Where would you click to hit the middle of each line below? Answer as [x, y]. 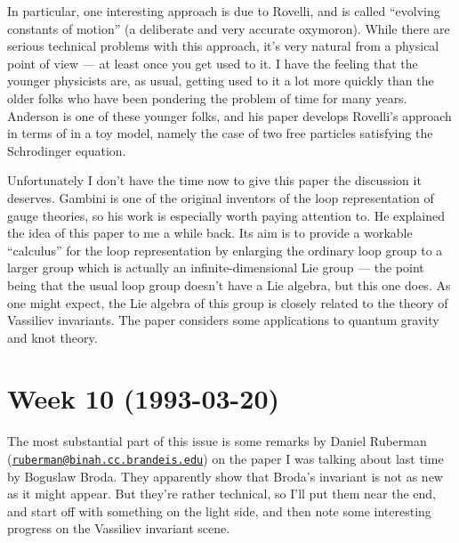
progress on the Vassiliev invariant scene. [119, 528]
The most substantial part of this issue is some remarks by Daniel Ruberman [217, 441]
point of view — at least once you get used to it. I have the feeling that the [213, 63]
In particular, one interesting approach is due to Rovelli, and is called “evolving [224, 11]
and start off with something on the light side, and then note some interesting [219, 511]
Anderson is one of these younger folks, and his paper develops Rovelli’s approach [229, 115]
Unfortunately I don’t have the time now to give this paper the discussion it [214, 180]
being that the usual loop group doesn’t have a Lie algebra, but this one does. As [229, 284]
